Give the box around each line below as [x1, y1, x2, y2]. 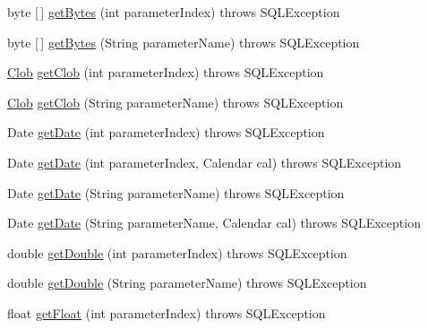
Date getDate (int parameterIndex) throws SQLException [7, 123, 325, 142]
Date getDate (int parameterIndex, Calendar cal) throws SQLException [7, 152, 402, 171]
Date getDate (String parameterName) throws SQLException [7, 183, 345, 202]
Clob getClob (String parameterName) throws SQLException [7, 92, 344, 111]
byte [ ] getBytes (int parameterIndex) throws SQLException [7, 3, 340, 21]
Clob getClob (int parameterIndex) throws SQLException [7, 63, 324, 82]
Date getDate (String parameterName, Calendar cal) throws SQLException [7, 213, 421, 232]
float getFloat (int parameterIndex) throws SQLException [7, 303, 326, 322]
